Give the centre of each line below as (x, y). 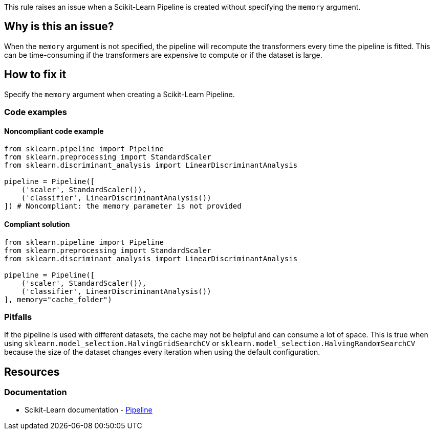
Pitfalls (18, 317)
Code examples (36, 112)
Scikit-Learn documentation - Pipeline (89, 410)
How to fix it (35, 75)
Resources (32, 372)
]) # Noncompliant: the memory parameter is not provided (123, 206)
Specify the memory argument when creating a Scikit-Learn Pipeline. (120, 94)
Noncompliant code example (54, 131)
